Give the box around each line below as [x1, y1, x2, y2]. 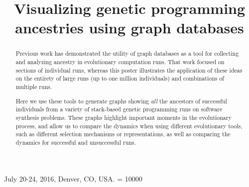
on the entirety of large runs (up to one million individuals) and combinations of [15, 74, 224, 83]
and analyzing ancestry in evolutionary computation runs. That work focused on [15, 58, 225, 66]
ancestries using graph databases [15, 17, 244, 38]
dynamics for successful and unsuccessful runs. [15, 138, 136, 146]
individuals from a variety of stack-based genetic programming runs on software [15, 105, 223, 113]
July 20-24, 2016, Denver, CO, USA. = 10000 [4, 174, 142, 184]
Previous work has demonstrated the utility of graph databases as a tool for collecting [15, 49, 239, 58]
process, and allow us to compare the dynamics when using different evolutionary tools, [15, 121, 243, 130]
